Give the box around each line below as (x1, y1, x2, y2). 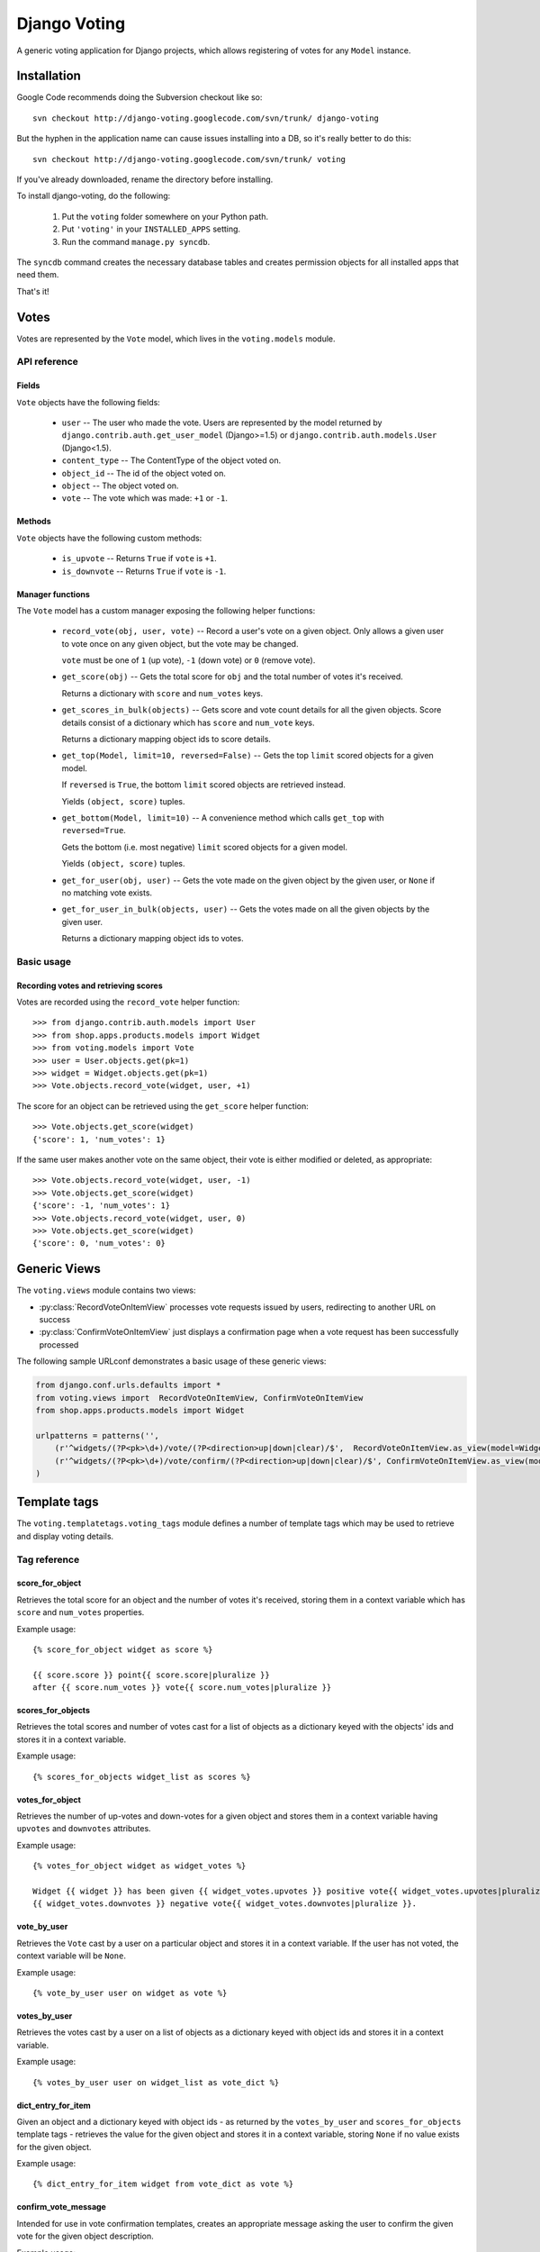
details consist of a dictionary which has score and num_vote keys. (61, 717, 315, 728)
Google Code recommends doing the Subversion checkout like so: (16, 92, 263, 103)
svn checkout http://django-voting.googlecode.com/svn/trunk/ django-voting (32, 113, 380, 123)
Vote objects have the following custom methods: (16, 532, 202, 543)
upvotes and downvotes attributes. (16, 1823, 152, 1834)
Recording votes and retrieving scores (16, 980, 163, 991)
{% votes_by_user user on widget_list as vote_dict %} (32, 2077, 280, 2087)
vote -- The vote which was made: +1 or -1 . (61, 493, 229, 504)
